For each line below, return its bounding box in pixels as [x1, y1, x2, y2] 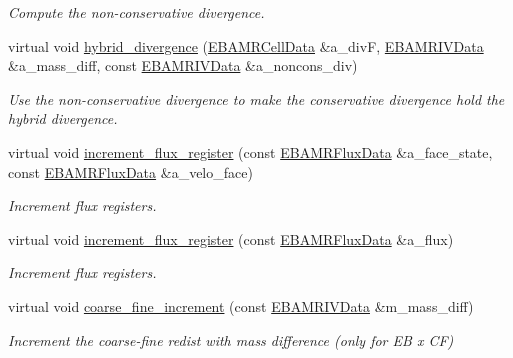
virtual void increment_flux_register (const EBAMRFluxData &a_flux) [8, 228, 454, 249]
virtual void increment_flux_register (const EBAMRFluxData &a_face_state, [8, 141, 493, 162]
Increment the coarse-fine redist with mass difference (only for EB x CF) [8, 329, 454, 350]
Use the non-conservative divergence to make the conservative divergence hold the [8, 88, 505, 109]
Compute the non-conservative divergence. [8, 2, 265, 22]
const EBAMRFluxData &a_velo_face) [8, 161, 253, 182]
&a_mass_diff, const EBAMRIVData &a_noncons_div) [8, 55, 358, 76]
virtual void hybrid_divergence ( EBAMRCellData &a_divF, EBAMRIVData [8, 35, 484, 56]
